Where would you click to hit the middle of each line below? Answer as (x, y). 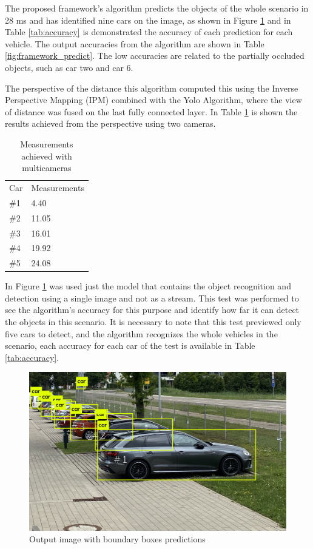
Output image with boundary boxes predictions (117, 539)
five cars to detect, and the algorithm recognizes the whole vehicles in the (141, 333)
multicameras (47, 168)
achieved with (47, 156)
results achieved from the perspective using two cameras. (110, 123)
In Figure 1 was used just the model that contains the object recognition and (148, 286)
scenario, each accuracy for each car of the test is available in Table (130, 345)
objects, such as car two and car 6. (69, 67)
